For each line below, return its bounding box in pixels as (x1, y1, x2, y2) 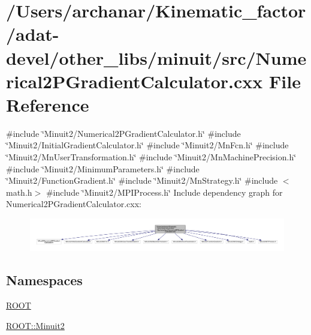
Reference (6, 92, 89, 116)
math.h (6, 186, 32, 198)
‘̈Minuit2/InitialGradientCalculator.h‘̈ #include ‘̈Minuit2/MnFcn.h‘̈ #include (6, 139, 289, 151)
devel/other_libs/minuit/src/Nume (6, 45, 307, 70)
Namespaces (6, 271, 83, 289)
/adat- (6, 22, 59, 46)
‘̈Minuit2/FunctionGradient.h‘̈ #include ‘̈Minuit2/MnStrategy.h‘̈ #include (6, 174, 278, 187)
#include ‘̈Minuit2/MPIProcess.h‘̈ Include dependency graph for (46, 186, 283, 198)
